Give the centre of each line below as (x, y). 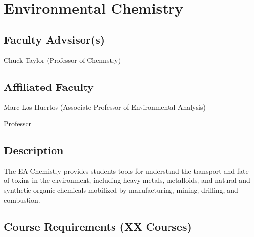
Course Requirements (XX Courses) (98, 226)
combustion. (22, 199)
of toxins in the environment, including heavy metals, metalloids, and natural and (127, 180)
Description (34, 150)
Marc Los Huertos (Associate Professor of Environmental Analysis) (105, 107)
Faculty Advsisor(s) (55, 39)
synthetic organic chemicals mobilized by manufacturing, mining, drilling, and (121, 190)
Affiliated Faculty (49, 86)
